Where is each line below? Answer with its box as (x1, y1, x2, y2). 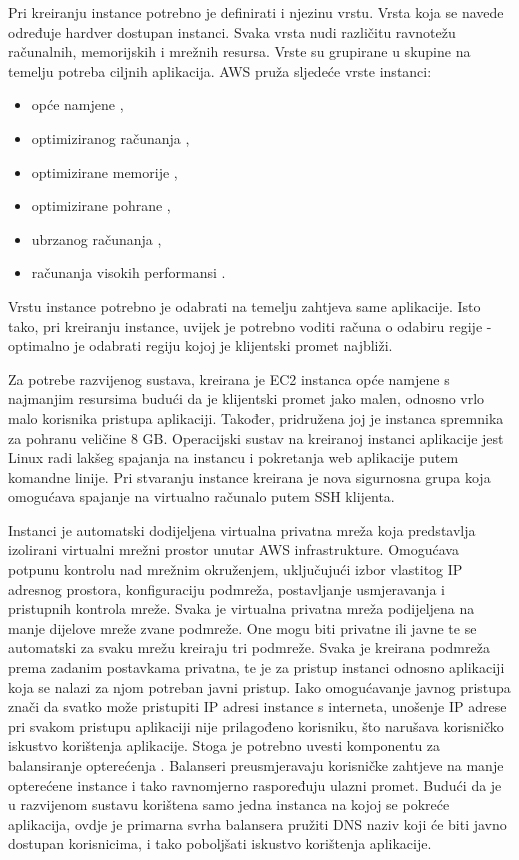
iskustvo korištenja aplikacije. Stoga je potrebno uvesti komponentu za (8, 735, 441, 756)
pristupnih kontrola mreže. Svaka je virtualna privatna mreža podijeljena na (8, 598, 475, 619)
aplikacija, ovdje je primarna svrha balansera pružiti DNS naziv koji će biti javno (8, 813, 507, 834)
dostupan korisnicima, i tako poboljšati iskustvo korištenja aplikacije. (8, 833, 432, 854)
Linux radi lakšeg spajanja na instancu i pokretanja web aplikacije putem (8, 447, 459, 468)
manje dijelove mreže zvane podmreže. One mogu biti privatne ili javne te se (8, 617, 477, 638)
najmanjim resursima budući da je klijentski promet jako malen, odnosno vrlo (8, 388, 485, 409)
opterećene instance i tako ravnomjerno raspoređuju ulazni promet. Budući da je (8, 774, 502, 795)
